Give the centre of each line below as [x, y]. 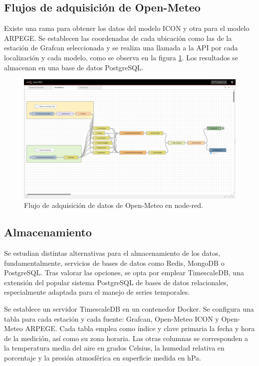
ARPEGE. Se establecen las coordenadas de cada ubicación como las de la [118, 38]
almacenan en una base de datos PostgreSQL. [74, 67]
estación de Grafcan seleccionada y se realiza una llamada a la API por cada [121, 48]
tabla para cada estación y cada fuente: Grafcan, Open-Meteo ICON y [112, 318]
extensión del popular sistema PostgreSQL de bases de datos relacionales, [116, 282]
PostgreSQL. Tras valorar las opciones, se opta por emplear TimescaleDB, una [124, 273]
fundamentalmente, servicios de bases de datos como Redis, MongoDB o [114, 263]
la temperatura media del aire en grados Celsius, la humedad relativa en [114, 348]
